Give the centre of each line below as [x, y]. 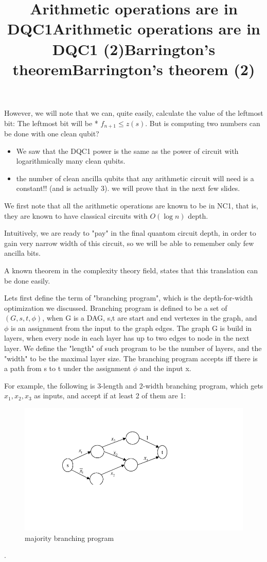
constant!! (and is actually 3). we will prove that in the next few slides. [128, 188]
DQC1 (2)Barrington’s [134, 49]
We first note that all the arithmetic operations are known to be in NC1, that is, [131, 205]
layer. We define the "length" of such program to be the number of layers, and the [133, 348]
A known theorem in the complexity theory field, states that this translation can [131, 270]
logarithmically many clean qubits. [71, 161]
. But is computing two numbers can [203, 123]
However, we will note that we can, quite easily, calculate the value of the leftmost [134, 112]
